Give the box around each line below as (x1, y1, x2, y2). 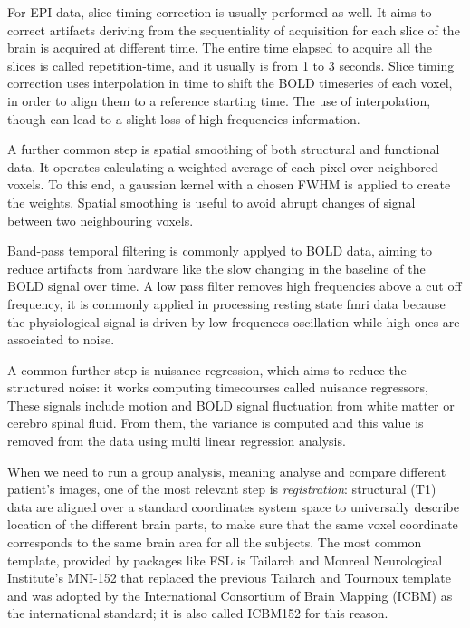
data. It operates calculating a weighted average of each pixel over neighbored (7, 157, 438, 176)
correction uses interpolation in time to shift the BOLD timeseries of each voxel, (7, 73, 453, 92)
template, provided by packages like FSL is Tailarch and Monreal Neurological (7, 550, 443, 569)
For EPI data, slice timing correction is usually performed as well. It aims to (7, 3, 432, 21)
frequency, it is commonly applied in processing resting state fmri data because (7, 294, 446, 313)
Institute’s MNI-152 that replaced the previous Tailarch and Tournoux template (7, 568, 452, 587)
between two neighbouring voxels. (7, 210, 194, 229)
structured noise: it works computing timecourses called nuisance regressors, (7, 378, 428, 397)
